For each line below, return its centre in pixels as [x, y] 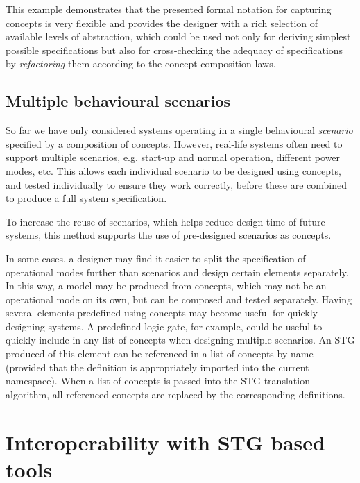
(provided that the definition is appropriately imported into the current [157, 367]
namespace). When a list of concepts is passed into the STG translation [158, 381]
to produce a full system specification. [86, 198]
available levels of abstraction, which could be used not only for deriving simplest [178, 36]
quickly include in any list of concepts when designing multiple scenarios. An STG [180, 340]
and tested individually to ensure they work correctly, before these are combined [177, 184]
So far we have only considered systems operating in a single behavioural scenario [179, 130]
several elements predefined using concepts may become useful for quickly [162, 313]
